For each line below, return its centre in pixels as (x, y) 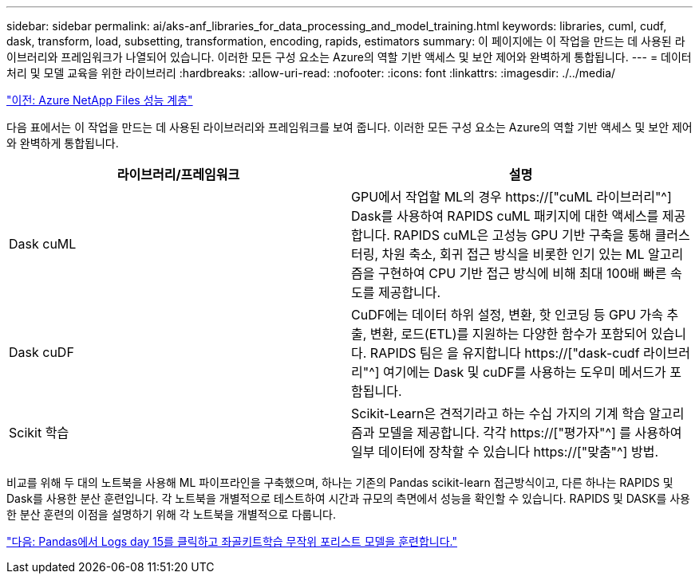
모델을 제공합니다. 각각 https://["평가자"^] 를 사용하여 (530, 433)
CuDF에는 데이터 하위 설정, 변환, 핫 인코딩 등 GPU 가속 (507, 315)
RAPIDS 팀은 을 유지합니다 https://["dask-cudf (505, 353)
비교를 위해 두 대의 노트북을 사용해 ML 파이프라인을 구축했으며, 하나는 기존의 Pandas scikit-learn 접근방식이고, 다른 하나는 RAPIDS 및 (340, 482)
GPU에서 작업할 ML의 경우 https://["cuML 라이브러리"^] (511, 197)
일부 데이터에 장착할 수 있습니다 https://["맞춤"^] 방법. (505, 452)
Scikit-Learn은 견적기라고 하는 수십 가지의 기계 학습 (498, 413)
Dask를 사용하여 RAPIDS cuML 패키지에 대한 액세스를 (505, 216)
